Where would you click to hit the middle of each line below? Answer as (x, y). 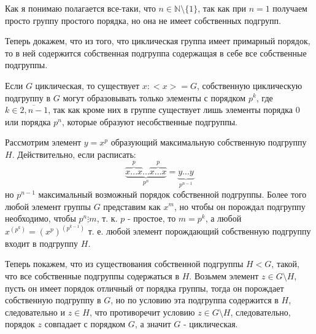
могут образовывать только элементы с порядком (154, 97)
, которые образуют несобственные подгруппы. (149, 121)
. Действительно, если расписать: (74, 154)
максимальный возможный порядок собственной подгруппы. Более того (172, 194)
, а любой (223, 218)
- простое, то (152, 218)
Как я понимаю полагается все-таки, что (80, 8)
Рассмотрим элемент (43, 142)
